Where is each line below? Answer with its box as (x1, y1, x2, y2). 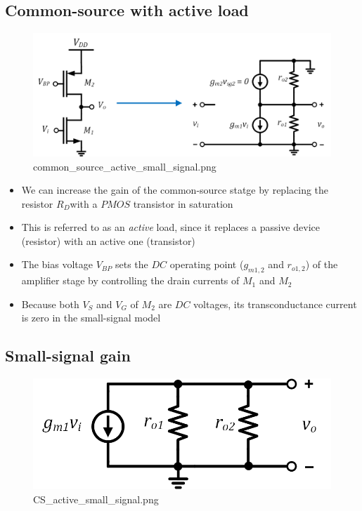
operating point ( (169, 257, 244, 272)
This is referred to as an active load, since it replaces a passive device (21, 220, 320, 234)
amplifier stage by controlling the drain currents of (21, 273, 240, 288)
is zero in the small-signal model (21, 310, 161, 325)
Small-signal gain (5, 345, 131, 366)
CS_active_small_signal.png (33, 491, 159, 506)
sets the (115, 257, 148, 272)
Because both (21, 296, 79, 311)
